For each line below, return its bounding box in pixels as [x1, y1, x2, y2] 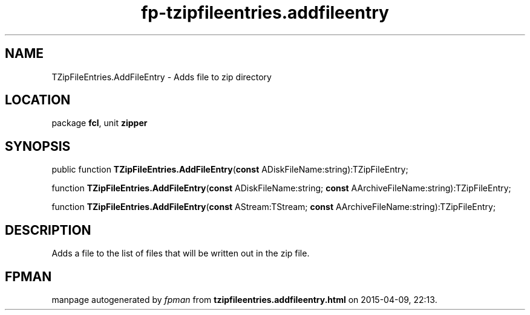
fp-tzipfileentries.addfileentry [141, 2, 389, 23]
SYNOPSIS [5, 138, 71, 154]
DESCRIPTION [5, 222, 91, 238]
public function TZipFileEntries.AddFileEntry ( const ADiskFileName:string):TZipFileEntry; [51, 164, 408, 175]
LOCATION [5, 92, 71, 108]
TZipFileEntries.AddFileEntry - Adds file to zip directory [51, 71, 272, 82]
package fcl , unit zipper [51, 118, 148, 129]
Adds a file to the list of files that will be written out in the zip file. [51, 248, 310, 259]
